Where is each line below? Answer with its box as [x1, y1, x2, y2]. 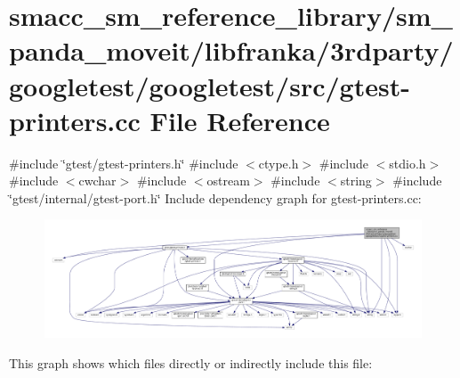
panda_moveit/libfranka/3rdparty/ [9, 32, 454, 69]
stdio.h [389, 153, 426, 172]
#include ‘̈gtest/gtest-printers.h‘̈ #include [9, 153, 238, 172]
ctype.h [258, 153, 299, 172]
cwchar [78, 171, 117, 190]
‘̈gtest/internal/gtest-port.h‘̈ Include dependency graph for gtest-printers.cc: [9, 188, 422, 207]
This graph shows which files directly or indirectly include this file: [9, 353, 373, 372]
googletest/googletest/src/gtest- [9, 67, 410, 103]
